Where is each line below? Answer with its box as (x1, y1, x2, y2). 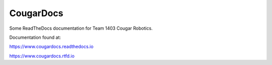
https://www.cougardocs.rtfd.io (9, 53, 75, 59)
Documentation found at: (9, 34, 61, 40)
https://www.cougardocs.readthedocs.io (9, 43, 94, 50)
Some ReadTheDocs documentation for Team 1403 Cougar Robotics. (9, 25, 153, 31)
